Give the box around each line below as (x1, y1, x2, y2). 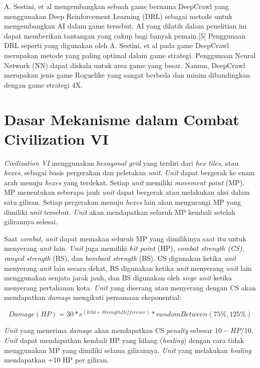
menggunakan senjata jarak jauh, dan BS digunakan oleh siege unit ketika (4, 272, 232, 283)
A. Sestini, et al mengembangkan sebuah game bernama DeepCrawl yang (4, 1, 229, 11)
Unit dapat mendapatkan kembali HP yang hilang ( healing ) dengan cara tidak (4, 335, 244, 345)
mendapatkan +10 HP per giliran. (4, 354, 109, 365)
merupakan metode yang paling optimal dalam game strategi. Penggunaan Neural (4, 50, 256, 60)
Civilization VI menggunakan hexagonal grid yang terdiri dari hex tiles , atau (4, 157, 239, 168)
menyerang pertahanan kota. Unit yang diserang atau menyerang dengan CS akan (4, 282, 256, 292)
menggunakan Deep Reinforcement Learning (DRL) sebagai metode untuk (4, 11, 232, 21)
